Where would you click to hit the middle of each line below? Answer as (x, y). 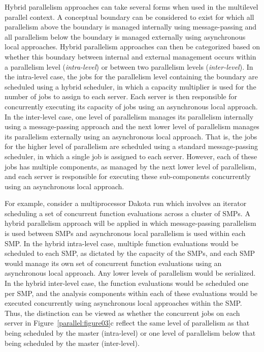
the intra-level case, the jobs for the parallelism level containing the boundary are (131, 77)
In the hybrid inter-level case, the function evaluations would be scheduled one (127, 283)
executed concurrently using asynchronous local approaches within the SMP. (123, 303)
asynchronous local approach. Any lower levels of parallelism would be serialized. (130, 273)
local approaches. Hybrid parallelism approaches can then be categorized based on (132, 47)
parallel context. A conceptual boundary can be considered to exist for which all (129, 17)
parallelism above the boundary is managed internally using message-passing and (131, 27)
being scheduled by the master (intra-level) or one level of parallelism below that (130, 333)
